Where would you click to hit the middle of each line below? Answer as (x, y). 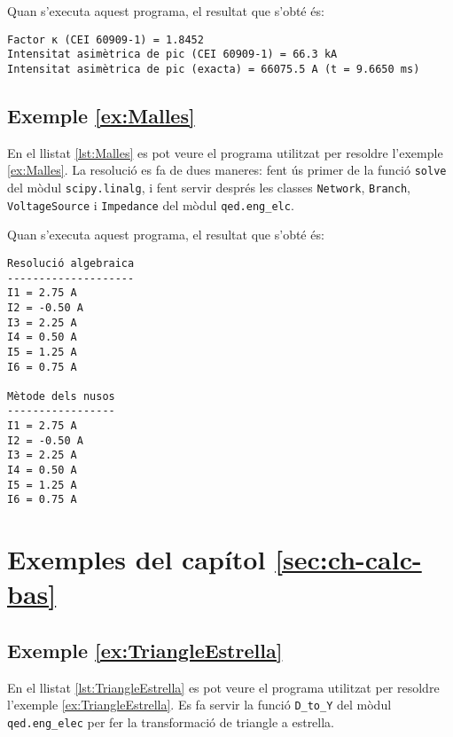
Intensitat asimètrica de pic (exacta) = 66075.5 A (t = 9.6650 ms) (214, 69)
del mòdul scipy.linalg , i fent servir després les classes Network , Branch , (209, 188)
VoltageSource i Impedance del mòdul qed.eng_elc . (151, 204)
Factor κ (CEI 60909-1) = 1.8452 (105, 39)
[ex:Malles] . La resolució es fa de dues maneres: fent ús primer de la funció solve (227, 170)
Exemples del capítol (137, 559)
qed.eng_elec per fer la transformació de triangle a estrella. (171, 722)
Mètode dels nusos (61, 396)
